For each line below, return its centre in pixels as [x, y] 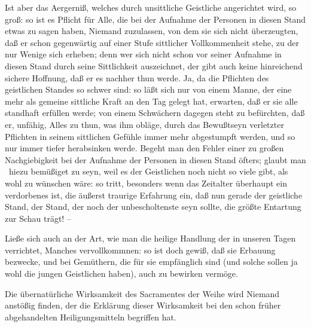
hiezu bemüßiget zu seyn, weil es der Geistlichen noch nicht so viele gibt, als [148, 171]
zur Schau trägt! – [38, 218]
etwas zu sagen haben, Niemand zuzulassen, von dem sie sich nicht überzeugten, [152, 31]
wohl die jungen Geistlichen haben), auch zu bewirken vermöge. [121, 273]
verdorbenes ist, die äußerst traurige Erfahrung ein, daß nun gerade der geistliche [154, 195]
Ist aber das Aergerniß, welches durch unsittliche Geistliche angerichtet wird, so [151, 7]
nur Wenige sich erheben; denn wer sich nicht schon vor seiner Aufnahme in [143, 54]
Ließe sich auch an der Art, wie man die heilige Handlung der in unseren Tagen [150, 238]
